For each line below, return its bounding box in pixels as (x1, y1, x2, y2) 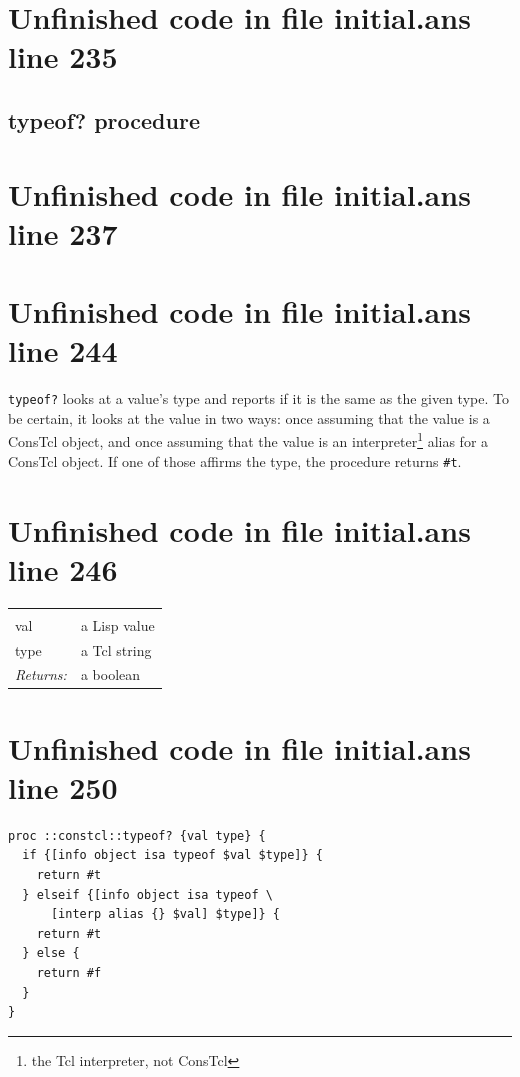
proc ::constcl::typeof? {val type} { (8, 828, 266, 843)
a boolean (80, 664, 141, 685)
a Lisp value (80, 614, 155, 635)
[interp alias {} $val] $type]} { (50, 907, 281, 922)
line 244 (8, 330, 118, 371)
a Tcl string (80, 639, 152, 660)
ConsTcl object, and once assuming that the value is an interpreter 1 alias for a (8, 428, 489, 452)
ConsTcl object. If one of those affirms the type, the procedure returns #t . (8, 450, 462, 471)
